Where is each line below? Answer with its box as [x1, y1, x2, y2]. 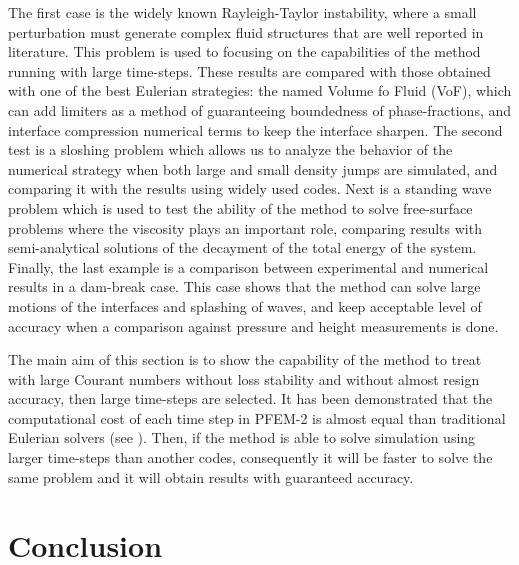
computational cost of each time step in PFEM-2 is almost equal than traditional [8, 407, 506, 428]
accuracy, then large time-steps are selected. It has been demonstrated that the [8, 388, 493, 409]
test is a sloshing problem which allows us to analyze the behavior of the [8, 139, 453, 160]
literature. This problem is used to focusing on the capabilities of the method [8, 41, 481, 62]
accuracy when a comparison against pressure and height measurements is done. [8, 315, 499, 336]
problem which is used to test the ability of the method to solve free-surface [8, 197, 473, 218]
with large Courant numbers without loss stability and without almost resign [8, 368, 480, 389]
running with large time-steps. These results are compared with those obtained [8, 60, 491, 81]
